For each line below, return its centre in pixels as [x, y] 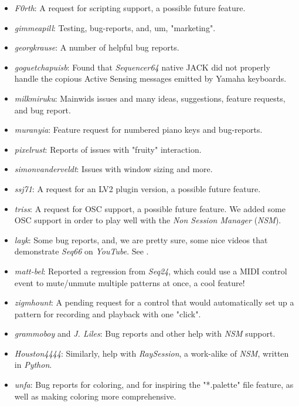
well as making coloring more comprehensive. [95, 396]
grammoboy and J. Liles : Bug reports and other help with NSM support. [145, 333]
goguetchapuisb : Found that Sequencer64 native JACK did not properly [142, 67]
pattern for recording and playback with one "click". [108, 313]
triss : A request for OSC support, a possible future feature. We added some [150, 208]
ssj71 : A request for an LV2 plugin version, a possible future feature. [137, 188]
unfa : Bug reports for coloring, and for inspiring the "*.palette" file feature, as [154, 385]
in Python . [33, 365]
